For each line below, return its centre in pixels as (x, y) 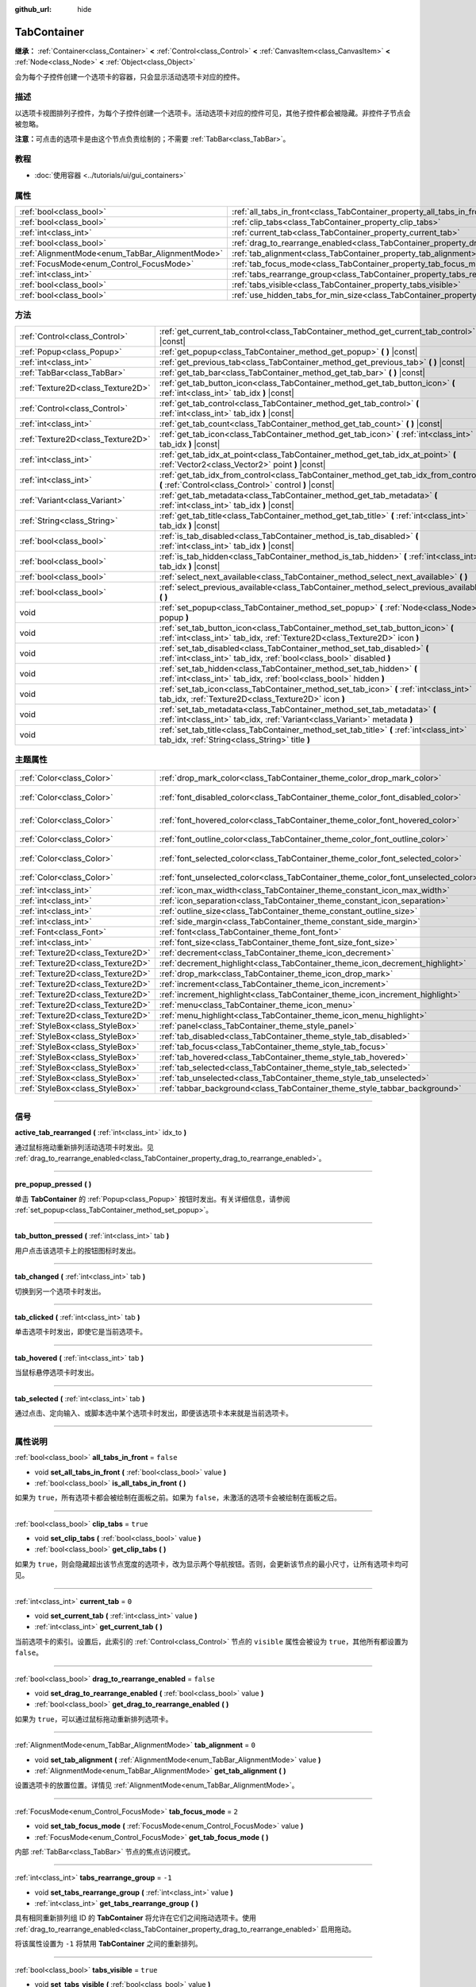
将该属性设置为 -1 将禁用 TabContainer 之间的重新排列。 (108, 1944)
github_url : (33, 9)
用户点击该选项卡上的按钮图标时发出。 (77, 1250)
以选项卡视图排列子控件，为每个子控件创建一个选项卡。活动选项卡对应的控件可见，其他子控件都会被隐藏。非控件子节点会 (213, 113)
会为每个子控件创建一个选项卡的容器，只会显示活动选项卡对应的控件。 (129, 76)
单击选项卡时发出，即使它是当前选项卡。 (81, 1332)
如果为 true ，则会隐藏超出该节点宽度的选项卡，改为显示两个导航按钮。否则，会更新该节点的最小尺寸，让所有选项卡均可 (211, 1564)
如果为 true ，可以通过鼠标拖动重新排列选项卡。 (94, 1719)
